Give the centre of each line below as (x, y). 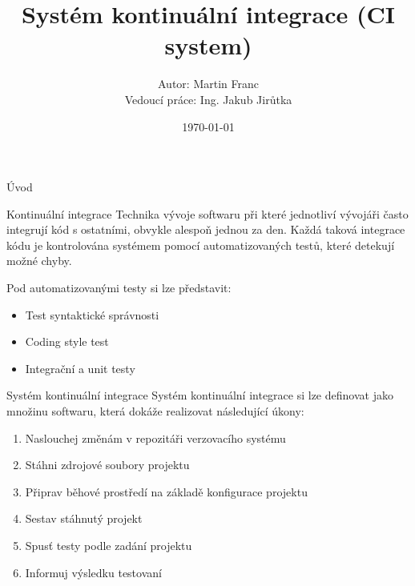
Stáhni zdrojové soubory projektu (107, 465)
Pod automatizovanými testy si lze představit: (119, 288)
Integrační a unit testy (80, 368)
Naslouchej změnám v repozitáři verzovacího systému (155, 437)
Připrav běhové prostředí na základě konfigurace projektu (166, 491)
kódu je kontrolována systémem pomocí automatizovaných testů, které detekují (201, 245)
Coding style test (67, 341)
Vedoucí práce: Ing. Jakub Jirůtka (208, 99)
